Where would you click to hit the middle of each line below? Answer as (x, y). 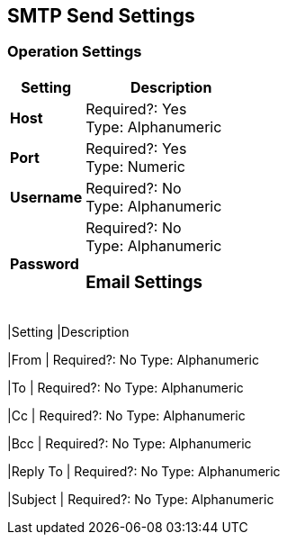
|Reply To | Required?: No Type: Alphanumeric (144, 472)
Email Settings (144, 282)
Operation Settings (75, 52)
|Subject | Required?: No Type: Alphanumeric (141, 500)
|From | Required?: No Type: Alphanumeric (133, 360)
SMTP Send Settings (101, 16)
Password (45, 264)
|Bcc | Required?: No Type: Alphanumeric (130, 444)
